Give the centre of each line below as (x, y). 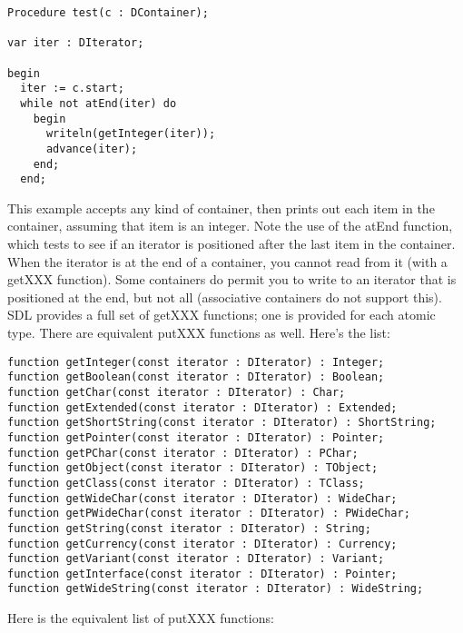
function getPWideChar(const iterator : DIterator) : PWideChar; (209, 514)
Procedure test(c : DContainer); (108, 13)
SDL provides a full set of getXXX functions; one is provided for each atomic (222, 315)
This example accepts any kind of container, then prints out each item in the (221, 208)
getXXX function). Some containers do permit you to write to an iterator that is (232, 279)
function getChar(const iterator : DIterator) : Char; (177, 392)
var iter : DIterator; (76, 43)
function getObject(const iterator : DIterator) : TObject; (193, 468)
